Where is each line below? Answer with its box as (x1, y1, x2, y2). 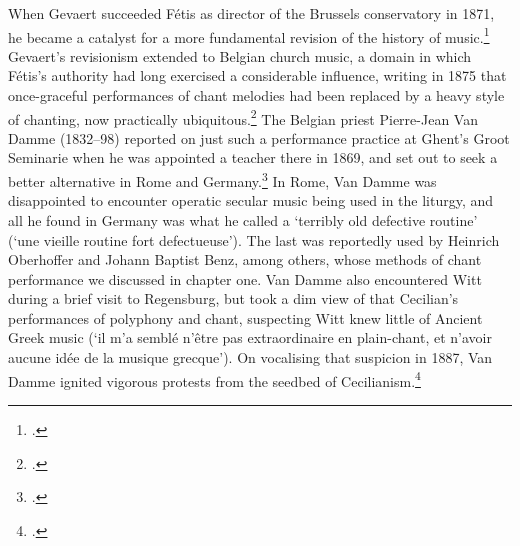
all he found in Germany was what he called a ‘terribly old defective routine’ (8, 209, 478, 230)
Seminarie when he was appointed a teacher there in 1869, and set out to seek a (8, 147, 498, 168)
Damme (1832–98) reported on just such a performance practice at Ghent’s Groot (8, 127, 510, 148)
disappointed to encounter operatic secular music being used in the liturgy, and (8, 190, 494, 211)
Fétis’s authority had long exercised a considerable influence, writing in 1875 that (8, 65, 507, 86)
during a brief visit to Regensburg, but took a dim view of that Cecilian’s (8, 288, 459, 309)
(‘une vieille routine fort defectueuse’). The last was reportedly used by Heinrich (8, 229, 500, 250)
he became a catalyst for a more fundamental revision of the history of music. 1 (8, 23, 490, 47)
